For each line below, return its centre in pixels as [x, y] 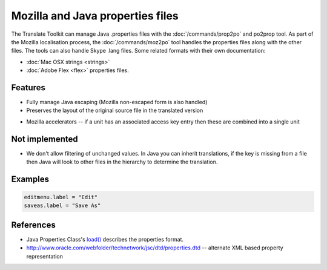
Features [28, 87]
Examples [30, 179]
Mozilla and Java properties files [95, 16]
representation [45, 256]
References [33, 225]
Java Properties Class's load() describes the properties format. [105, 239]
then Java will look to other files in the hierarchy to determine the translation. [122, 162]
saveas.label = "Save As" [62, 206]
